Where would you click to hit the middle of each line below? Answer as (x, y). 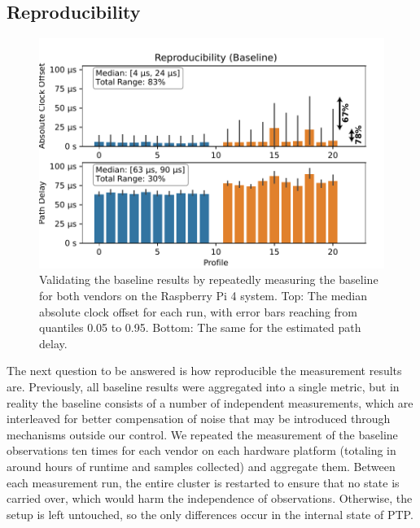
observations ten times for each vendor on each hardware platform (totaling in (201, 450)
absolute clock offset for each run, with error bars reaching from (198, 311)
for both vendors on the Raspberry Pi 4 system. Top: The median (203, 296)
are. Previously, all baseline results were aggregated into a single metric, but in (203, 387)
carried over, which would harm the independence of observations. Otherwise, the (210, 498)
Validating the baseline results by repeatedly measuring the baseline (209, 279)
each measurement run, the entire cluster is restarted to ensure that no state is (203, 482)
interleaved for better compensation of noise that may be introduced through (199, 419)
